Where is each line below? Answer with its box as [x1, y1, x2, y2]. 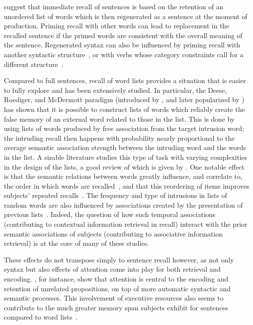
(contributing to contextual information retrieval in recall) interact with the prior [4, 219, 248, 229]
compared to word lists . [4, 312, 78, 322]
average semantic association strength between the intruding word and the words [4, 142, 246, 152]
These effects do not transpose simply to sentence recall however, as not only [4, 254, 234, 264]
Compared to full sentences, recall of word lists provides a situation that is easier [4, 75, 246, 86]
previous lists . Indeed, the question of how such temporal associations [4, 209, 216, 219]
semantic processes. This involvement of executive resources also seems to [4, 293, 224, 303]
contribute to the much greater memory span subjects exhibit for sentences [4, 302, 229, 312]
